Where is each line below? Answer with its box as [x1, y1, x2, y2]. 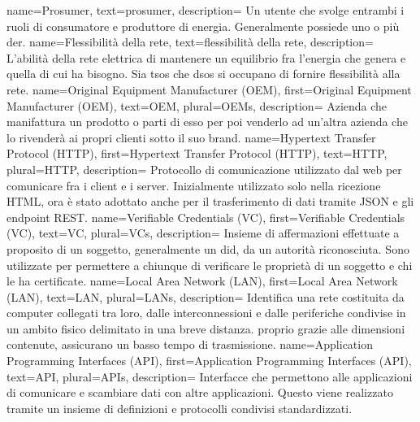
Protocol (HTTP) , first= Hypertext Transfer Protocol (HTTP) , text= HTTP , [6, 145, 388, 162]
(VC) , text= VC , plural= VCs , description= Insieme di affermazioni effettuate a [6, 224, 400, 241]
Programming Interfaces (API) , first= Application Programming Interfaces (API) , [6, 352, 412, 369]
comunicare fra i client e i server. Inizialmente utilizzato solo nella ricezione [6, 176, 381, 194]
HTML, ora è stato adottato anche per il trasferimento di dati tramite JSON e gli [6, 193, 414, 210]
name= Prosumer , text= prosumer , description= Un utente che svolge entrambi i [6, 2, 405, 18]
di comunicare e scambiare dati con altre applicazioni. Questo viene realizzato [6, 384, 393, 401]
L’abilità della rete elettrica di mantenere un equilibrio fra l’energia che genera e [6, 49, 406, 66]
